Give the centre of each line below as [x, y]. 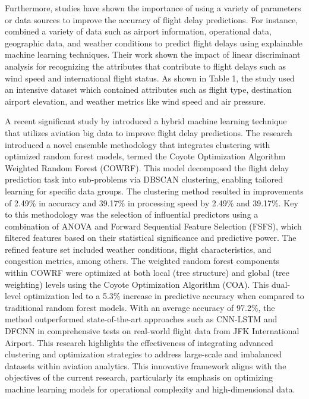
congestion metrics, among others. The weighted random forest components [142, 261]
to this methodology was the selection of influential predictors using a [132, 214]
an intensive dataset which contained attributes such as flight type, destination [148, 89]
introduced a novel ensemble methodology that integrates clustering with [138, 144]
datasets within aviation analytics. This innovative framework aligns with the [146, 365]
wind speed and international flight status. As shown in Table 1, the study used [150, 78]
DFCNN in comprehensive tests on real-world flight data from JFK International [152, 331]
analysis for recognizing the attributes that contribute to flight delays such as [146, 66]
